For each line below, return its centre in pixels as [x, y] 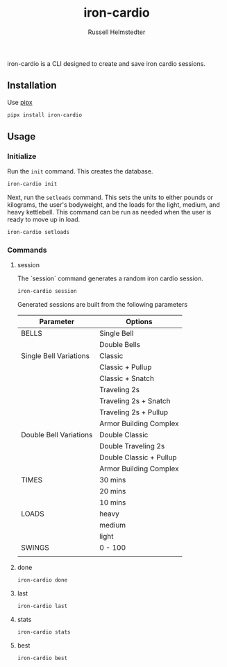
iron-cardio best [42, 658]
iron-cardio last [42, 606]
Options [139, 322]
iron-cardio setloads [39, 233]
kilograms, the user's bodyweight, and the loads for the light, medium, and [113, 205]
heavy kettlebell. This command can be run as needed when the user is [109, 212]
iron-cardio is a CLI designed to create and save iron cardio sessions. [107, 63]
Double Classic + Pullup [138, 457]
